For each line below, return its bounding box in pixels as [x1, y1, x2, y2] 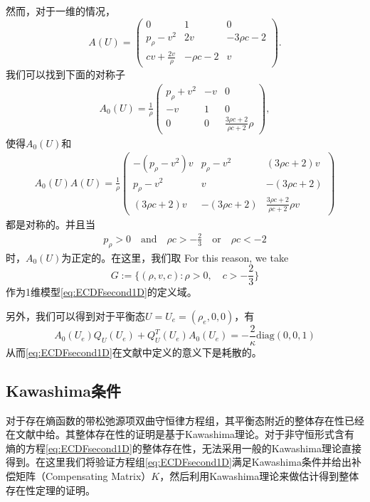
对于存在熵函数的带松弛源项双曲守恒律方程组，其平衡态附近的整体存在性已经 [6, 412, 364, 427]
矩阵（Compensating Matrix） [15, 469, 152, 484]
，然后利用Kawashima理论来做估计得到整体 [159, 469, 359, 484]
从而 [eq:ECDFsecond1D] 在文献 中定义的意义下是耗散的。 [6, 344, 262, 359]
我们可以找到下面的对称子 [6, 66, 125, 81]
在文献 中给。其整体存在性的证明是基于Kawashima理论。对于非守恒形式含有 [6, 427, 355, 442]
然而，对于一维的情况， [6, 4, 115, 18]
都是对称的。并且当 [6, 216, 95, 231]
